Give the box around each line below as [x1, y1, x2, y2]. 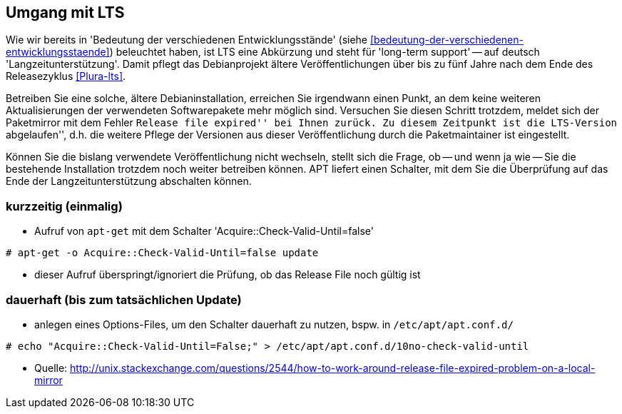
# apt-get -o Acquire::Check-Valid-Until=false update [6, 247, 319, 259]
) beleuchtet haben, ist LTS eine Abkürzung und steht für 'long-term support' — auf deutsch [109, 46, 540, 59]
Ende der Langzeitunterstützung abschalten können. [6, 175, 252, 188]
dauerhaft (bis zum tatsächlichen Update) [6, 292, 242, 307]
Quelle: [34, 361, 68, 374]
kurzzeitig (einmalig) [6, 198, 123, 213]
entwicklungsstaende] [6, 46, 110, 59]
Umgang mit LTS [6, 4, 125, 21]
